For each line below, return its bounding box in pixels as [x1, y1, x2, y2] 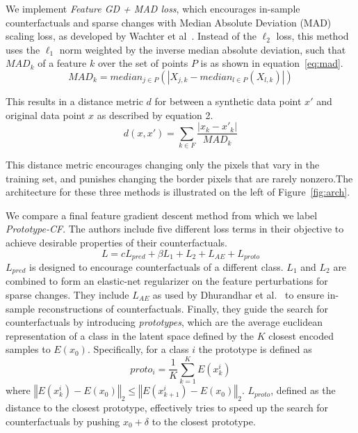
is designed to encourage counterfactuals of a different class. [29, 259, 284, 274]
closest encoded [268, 328, 334, 343]
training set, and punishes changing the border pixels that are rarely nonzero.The [6, 171, 353, 185]
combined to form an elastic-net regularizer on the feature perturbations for [6, 274, 328, 288]
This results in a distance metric [6, 93, 143, 108]
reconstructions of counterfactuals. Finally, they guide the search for [38, 301, 328, 315]
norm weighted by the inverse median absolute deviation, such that [59, 42, 346, 56]
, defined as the [270, 383, 336, 397]
